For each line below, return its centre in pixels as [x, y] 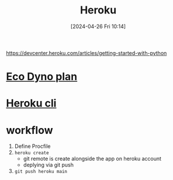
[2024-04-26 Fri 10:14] [98, 26]
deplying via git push [49, 165]
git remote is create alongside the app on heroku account [92, 159]
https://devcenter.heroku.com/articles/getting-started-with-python [86, 53]
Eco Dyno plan [42, 77]
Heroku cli [31, 103]
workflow [30, 130]
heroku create [32, 153]
